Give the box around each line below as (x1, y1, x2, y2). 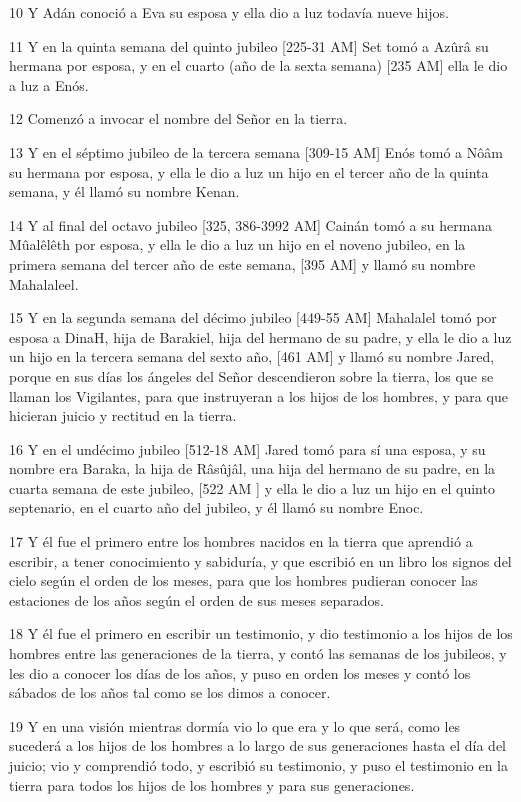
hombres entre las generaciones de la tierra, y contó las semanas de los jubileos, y (9, 643, 507, 664)
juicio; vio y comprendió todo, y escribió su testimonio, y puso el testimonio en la (9, 755, 509, 775)
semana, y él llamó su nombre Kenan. (9, 181, 240, 202)
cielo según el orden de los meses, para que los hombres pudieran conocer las (9, 570, 478, 591)
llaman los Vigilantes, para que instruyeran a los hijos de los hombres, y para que (9, 385, 508, 406)
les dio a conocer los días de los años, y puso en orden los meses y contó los (9, 662, 471, 683)
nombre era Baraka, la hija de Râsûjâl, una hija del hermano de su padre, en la (9, 458, 496, 479)
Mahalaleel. (9, 273, 79, 294)
